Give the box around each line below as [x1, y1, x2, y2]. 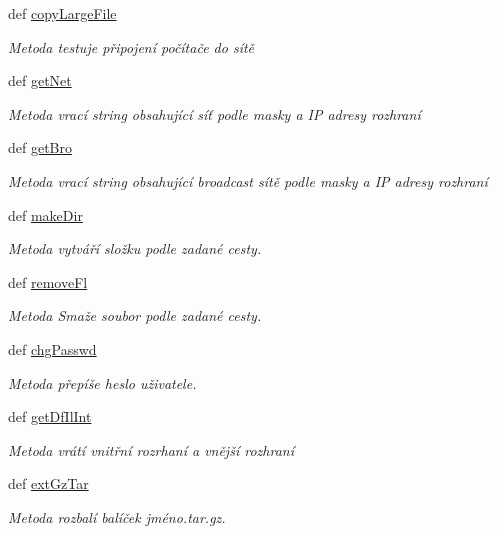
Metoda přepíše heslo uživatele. [8, 372, 197, 393]
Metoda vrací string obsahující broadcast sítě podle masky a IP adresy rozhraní [8, 170, 488, 191]
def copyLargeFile [8, 3, 117, 23]
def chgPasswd [8, 338, 97, 359]
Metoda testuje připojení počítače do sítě [8, 36, 255, 57]
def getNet [8, 70, 72, 91]
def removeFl [8, 271, 88, 292]
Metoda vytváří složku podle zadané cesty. [8, 238, 262, 259]
